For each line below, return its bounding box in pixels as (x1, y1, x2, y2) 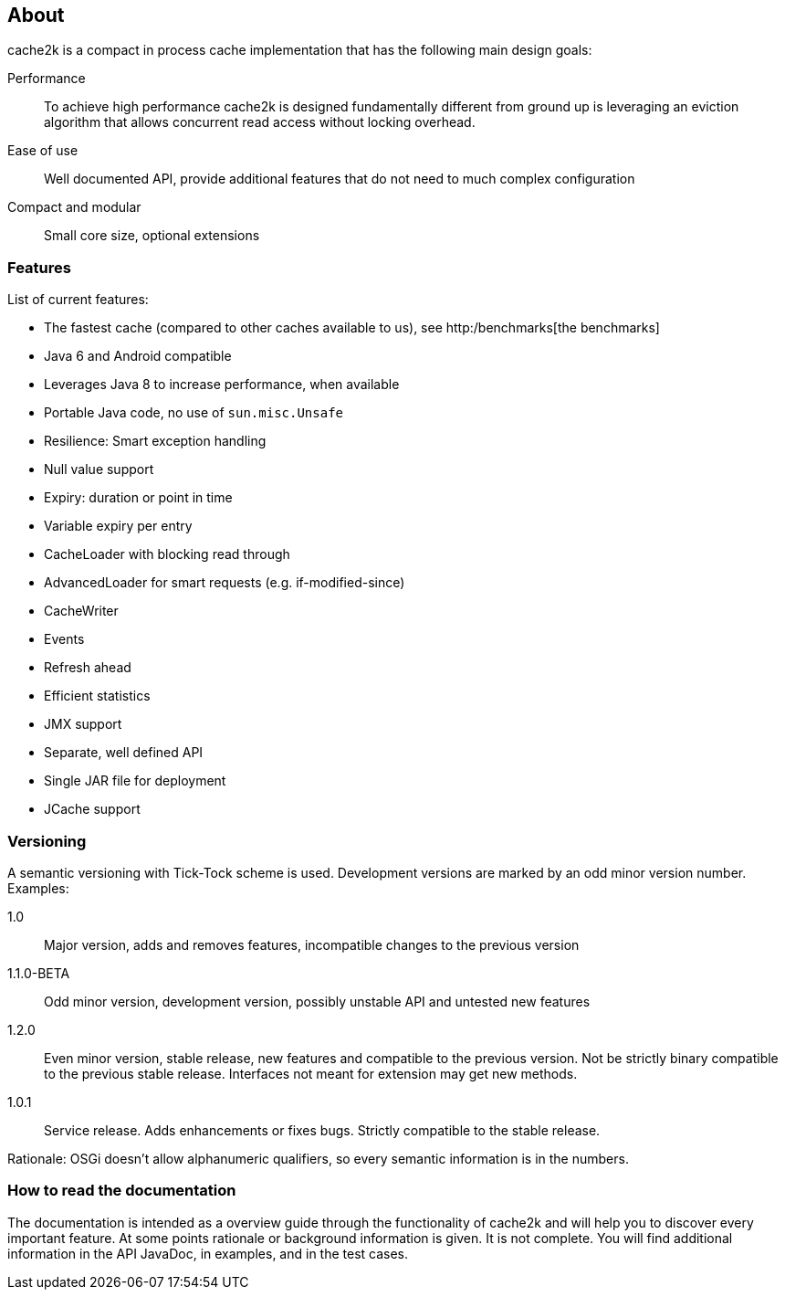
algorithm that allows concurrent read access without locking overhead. (44, 114, 476, 131)
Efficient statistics (44, 688, 151, 704)
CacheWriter (44, 603, 119, 619)
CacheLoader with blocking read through (44, 546, 290, 563)
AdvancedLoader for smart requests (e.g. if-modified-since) (44, 575, 405, 591)
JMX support (44, 716, 122, 733)
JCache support (44, 801, 141, 817)
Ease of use (7, 142, 78, 159)
